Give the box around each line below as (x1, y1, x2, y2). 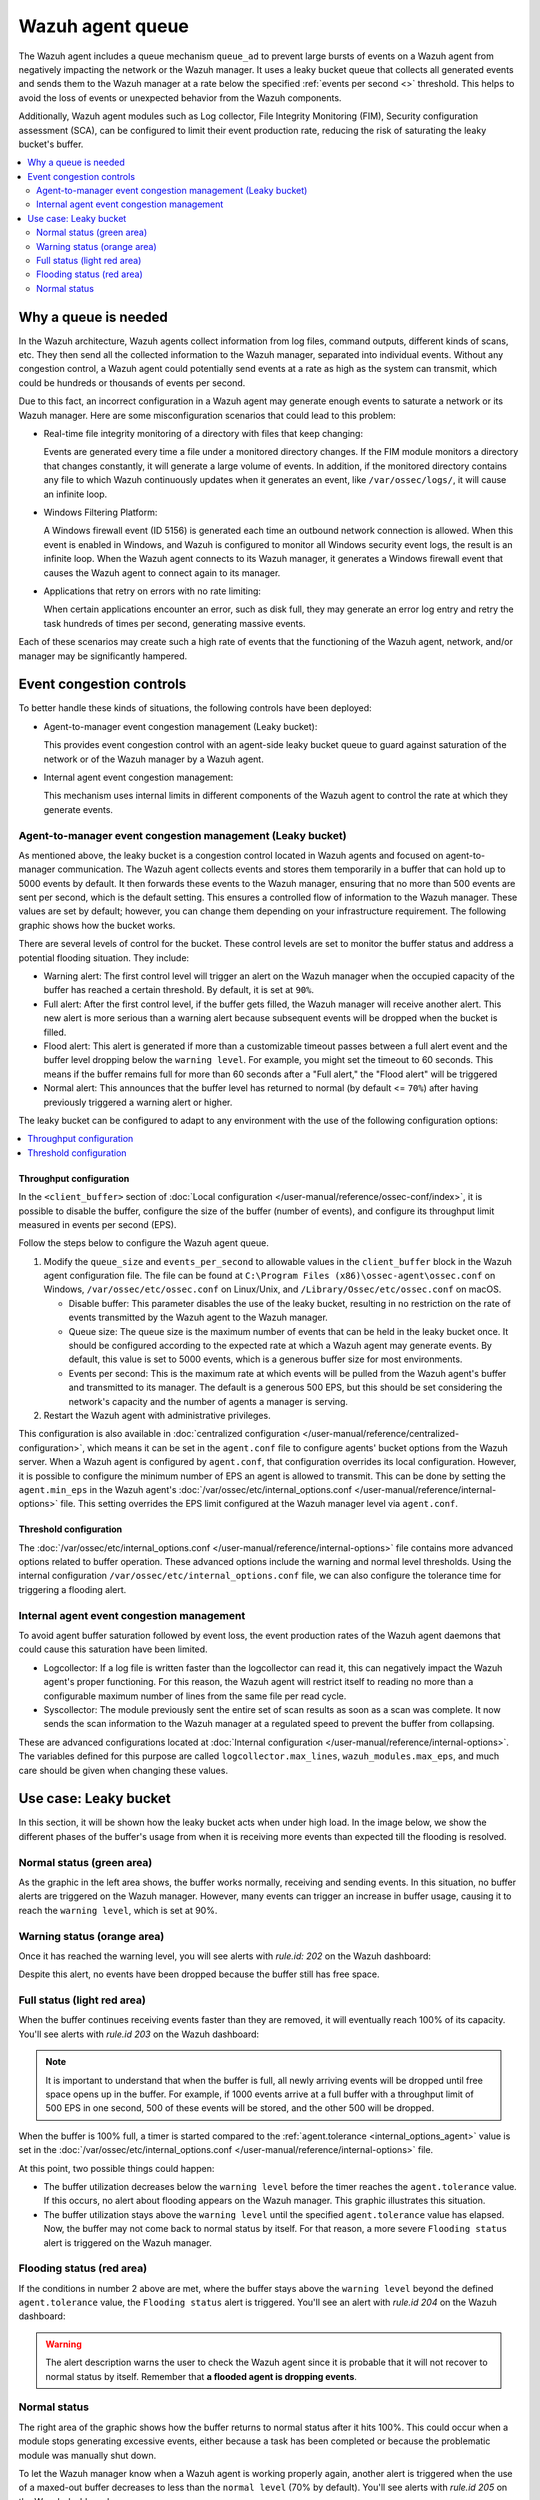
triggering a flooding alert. (18, 1583, 127, 1595)
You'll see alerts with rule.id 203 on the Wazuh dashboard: (18, 2028, 260, 2040)
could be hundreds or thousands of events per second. (18, 376, 246, 389)
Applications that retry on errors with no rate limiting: (43, 585, 262, 597)
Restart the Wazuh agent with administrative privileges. (43, 1409, 271, 1421)
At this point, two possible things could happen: (18, 2162, 215, 2174)
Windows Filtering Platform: (43, 506, 158, 518)
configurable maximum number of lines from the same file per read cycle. (43, 1690, 347, 1702)
